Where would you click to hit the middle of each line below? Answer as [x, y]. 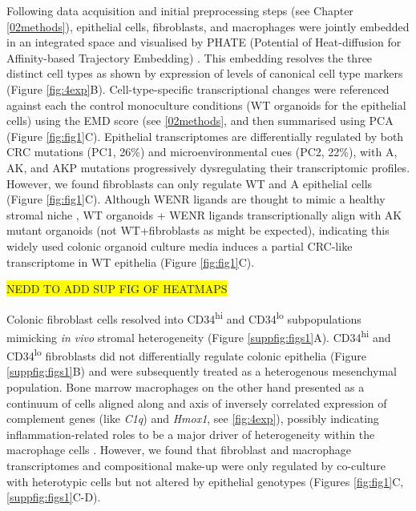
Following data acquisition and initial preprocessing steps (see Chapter [180, 10]
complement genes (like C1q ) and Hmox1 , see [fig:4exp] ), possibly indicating [193, 418]
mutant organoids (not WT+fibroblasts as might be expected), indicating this [198, 230]
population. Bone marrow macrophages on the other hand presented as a [186, 387]
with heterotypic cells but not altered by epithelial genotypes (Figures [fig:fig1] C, [205, 481]
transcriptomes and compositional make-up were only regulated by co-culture [196, 465]
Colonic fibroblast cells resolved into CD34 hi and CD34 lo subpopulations [184, 317]
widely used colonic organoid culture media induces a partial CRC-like [180, 245]
